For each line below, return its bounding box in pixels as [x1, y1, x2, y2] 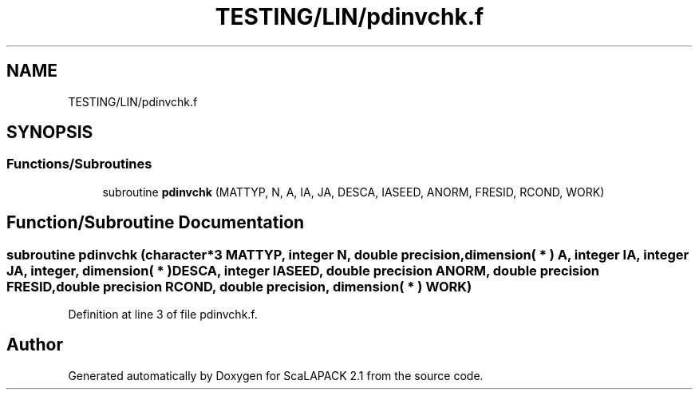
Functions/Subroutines [6, 156, 152, 172]
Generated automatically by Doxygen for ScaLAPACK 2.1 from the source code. [68, 368, 484, 382]
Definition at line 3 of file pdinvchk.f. [68, 307, 258, 322]
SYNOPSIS [6, 122, 93, 143]
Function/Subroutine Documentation [6, 212, 305, 233]
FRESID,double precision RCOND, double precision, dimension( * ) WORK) [6, 278, 472, 295]
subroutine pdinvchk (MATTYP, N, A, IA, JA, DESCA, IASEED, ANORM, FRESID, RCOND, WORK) [102, 184, 605, 199]
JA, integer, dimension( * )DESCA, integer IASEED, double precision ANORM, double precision [6, 262, 599, 279]
